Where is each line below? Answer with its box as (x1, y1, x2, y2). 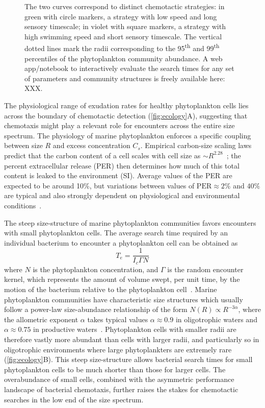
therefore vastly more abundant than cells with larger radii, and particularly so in (4, 333, 259, 344)
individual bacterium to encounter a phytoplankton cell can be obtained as (4, 237, 238, 248)
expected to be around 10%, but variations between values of (4, 180, 195, 190)
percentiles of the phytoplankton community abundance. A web (24, 53, 223, 63)
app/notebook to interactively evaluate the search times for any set (24, 63, 234, 74)
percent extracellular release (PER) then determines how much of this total (4, 160, 240, 171)
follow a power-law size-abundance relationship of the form (4, 304, 188, 315)
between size (4, 140, 43, 151)
